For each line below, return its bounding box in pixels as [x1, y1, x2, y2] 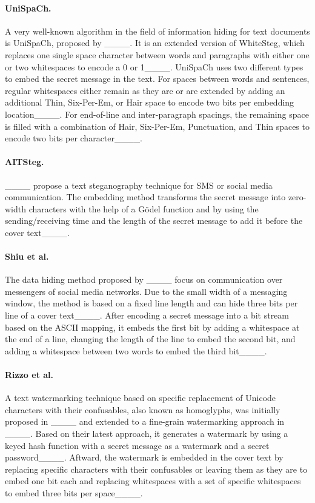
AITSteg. [5, 155, 44, 168]
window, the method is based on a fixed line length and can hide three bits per [5, 297, 298, 309]
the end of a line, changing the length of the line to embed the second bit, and [5, 333, 296, 345]
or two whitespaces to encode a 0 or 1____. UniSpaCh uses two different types [5, 60, 303, 73]
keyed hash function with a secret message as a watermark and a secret [5, 439, 270, 451]
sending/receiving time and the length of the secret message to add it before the [5, 214, 303, 227]
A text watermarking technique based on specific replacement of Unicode [5, 391, 276, 404]
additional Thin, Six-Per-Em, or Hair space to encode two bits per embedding [5, 96, 294, 109]
